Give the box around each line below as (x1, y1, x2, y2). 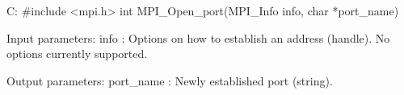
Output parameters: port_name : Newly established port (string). (6, 72, 333, 89)
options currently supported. (6, 45, 148, 62)
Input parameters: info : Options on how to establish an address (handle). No (6, 29, 390, 46)
